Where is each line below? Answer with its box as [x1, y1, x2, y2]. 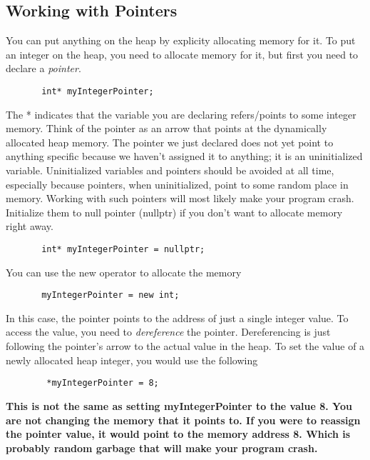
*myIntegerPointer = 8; [46, 378, 159, 389]
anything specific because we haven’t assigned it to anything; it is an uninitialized [6, 149, 363, 164]
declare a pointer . [6, 61, 81, 76]
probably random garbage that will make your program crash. [6, 440, 318, 455]
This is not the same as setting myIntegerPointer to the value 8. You [6, 398, 352, 413]
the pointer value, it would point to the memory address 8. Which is [6, 426, 351, 441]
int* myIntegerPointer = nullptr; [41, 244, 205, 254]
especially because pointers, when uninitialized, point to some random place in [6, 176, 349, 191]
